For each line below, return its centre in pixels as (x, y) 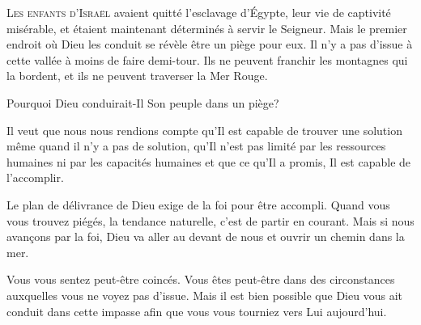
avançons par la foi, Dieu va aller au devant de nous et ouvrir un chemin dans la (206, 236)
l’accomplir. (35, 177)
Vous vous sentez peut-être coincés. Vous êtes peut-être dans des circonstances (201, 279)
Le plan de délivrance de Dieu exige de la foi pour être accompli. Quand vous (198, 204)
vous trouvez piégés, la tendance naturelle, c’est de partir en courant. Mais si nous (210, 220)
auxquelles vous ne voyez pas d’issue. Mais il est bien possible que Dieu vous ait (204, 295)
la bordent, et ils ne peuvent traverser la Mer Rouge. (137, 76)
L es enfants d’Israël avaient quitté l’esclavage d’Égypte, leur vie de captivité (199, 12)
